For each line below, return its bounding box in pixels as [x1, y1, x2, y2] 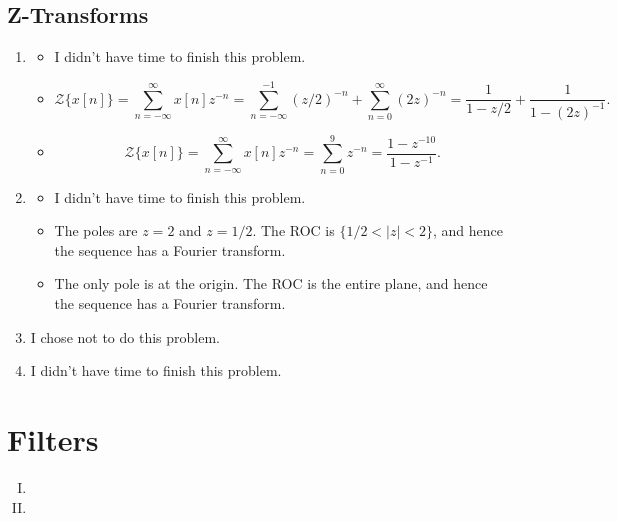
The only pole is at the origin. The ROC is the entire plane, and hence [54, 273, 488, 294]
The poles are [54, 220, 138, 241]
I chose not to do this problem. [30, 326, 220, 347]
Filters [7, 419, 99, 459]
